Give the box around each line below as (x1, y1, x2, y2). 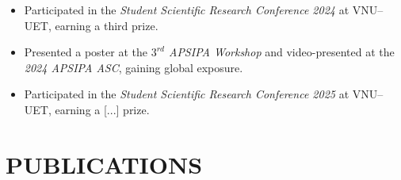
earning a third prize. (55, 17, 158, 33)
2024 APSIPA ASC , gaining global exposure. (24, 59, 243, 75)
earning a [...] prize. (55, 101, 150, 117)
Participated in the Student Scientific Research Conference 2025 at (24, 86, 349, 102)
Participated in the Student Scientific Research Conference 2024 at (24, 2, 349, 17)
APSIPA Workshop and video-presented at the (168, 44, 395, 60)
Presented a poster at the (24, 44, 147, 60)
